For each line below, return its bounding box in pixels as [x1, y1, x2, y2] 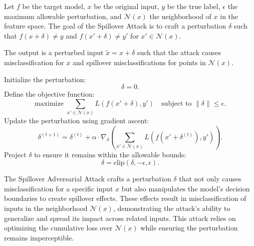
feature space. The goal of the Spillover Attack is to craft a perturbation [4, 21, 226, 31]
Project [4, 149, 27, 159]
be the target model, [22, 1, 85, 11]
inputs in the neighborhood [4, 202, 88, 213]
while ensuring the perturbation [140, 222, 238, 233]
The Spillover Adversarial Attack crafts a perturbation [4, 173, 171, 184]
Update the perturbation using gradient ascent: [4, 115, 149, 126]
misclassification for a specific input [4, 183, 113, 193]
